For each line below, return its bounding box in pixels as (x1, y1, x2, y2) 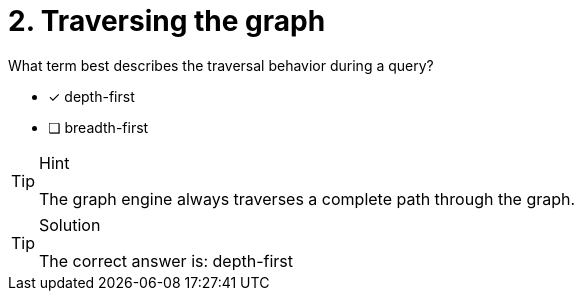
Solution (39, 214, 101, 235)
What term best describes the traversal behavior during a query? (8, 56, 434, 74)
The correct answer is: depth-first (39, 250, 294, 271)
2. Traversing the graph (8, 4, 326, 38)
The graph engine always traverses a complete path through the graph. (39, 188, 576, 209)
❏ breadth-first (48, 118, 149, 136)
